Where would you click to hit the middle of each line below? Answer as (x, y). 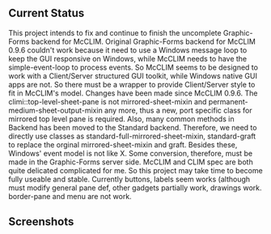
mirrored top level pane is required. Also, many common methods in (121, 119)
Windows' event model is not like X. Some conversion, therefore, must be (131, 153)
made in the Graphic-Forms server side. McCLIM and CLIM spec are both (131, 162)
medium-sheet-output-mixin (55, 110)
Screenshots (41, 222)
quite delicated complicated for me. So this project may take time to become (135, 170)
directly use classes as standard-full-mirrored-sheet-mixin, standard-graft (132, 136)
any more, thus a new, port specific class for (178, 110)
